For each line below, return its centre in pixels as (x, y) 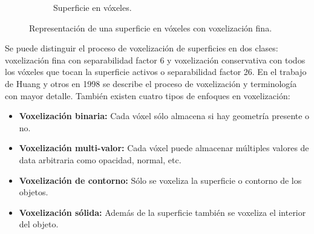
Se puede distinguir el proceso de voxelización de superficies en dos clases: (142, 48)
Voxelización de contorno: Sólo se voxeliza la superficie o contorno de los (160, 180)
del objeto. (39, 224)
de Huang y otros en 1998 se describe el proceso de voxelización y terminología (151, 83)
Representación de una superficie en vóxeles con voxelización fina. (151, 28)
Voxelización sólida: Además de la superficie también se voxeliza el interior (162, 212)
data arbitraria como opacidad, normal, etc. (100, 159)
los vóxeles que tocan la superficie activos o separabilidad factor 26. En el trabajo (156, 72)
